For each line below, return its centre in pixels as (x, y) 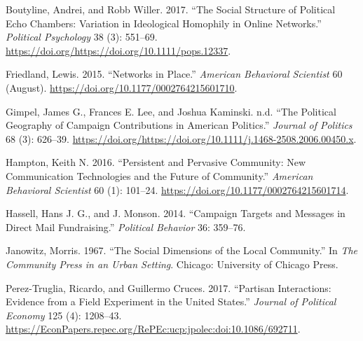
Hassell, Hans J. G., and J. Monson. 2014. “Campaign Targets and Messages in (176, 213)
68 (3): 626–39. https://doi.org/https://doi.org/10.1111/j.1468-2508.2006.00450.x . (181, 138)
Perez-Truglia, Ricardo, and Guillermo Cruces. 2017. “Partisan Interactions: (169, 287)
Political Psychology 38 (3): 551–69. (82, 37)
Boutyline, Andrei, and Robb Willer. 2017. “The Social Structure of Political (171, 9)
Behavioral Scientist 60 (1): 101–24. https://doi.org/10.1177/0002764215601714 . (177, 189)
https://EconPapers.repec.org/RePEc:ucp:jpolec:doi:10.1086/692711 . (153, 329)
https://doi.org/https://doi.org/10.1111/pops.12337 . (118, 50)
